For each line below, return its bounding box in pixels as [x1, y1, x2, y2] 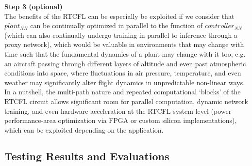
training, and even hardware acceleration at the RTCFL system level [4, 106, 209, 116]
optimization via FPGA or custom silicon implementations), [58, 115, 237, 125]
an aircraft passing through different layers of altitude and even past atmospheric [4, 58, 246, 68]
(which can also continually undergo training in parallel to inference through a [4, 30, 237, 40]
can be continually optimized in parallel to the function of [30, 20, 203, 30]
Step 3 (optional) [4, 1, 63, 11]
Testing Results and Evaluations [4, 148, 169, 163]
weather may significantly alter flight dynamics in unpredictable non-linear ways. [4, 77, 245, 87]
